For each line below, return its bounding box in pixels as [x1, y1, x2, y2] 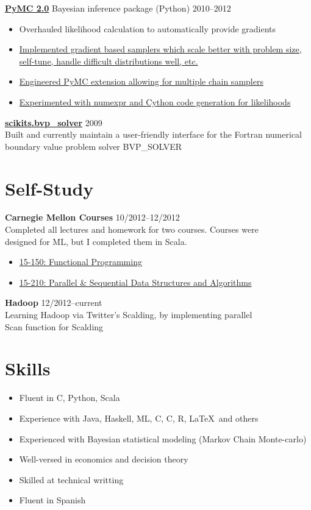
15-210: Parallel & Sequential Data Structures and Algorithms [19, 275, 252, 288]
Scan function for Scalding [5, 320, 104, 333]
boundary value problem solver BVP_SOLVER [5, 140, 182, 152]
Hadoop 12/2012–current [5, 296, 102, 309]
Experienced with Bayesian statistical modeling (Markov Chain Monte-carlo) [19, 432, 307, 445]
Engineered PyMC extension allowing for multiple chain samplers [19, 75, 263, 88]
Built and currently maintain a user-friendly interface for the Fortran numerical [5, 128, 302, 141]
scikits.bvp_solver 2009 [5, 116, 102, 129]
